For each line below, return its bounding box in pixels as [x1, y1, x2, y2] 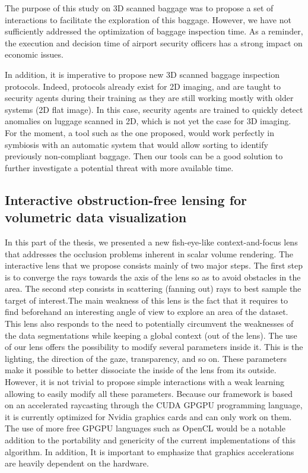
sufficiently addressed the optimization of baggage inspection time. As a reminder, [5, 25, 303, 37]
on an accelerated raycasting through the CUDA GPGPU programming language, [5, 399, 303, 411]
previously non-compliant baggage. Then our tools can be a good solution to [5, 150, 283, 162]
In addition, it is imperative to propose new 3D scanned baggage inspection [5, 68, 280, 80]
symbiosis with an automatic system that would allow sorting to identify [5, 138, 268, 150]
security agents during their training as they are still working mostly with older [5, 92, 294, 104]
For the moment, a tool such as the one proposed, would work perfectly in [5, 126, 275, 138]
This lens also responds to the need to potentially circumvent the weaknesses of [5, 317, 294, 330]
